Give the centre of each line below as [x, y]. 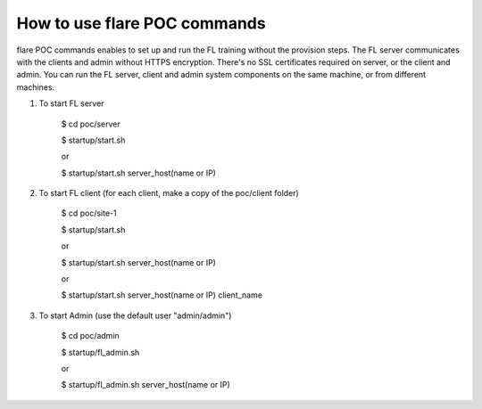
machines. [36, 87]
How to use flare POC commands [141, 23]
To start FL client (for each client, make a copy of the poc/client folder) [169, 193]
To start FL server [71, 103]
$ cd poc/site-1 [89, 213]
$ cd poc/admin [90, 336]
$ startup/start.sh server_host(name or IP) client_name [162, 295]
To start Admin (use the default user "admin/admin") [135, 315]
